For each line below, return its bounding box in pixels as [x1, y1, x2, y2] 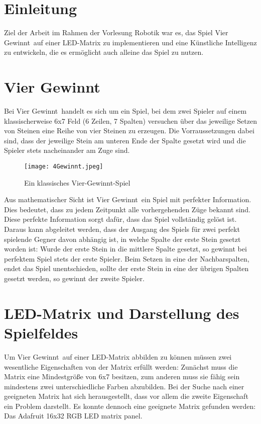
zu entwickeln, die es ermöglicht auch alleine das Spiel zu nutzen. [4, 47, 204, 57]
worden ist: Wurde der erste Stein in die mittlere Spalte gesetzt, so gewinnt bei [4, 243, 247, 254]
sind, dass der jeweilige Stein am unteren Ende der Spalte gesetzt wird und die [4, 135, 246, 145]
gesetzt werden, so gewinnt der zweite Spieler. [4, 273, 145, 283]
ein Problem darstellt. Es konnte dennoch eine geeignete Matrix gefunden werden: [4, 400, 256, 411]
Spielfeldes [4, 322, 78, 343]
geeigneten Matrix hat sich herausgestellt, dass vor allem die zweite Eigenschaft [4, 391, 248, 401]
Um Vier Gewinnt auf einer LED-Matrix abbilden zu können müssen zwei [4, 351, 232, 362]
